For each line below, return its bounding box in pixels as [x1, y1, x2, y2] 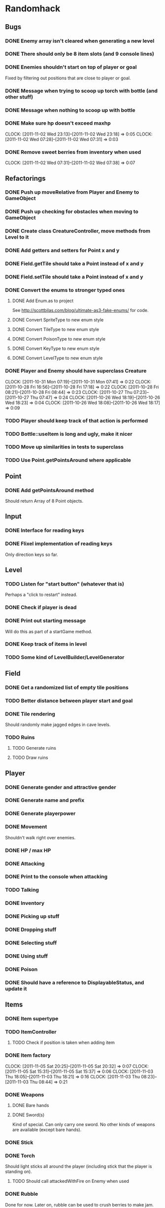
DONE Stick [5, 1139, 33, 1146]
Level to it [5, 234, 29, 241]
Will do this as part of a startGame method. [5, 628, 93, 634]
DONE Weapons [5, 1091, 44, 1098]
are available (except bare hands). [12, 1127, 82, 1133]
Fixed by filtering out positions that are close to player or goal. [5, 75, 131, 81]
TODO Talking [5, 887, 39, 894]
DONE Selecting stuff [5, 939, 57, 946]
